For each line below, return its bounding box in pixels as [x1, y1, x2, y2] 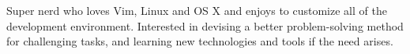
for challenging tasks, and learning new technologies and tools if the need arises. [6, 33, 393, 49]
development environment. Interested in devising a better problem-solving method [6, 17, 404, 34]
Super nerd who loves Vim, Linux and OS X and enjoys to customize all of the [6, 2, 387, 18]
